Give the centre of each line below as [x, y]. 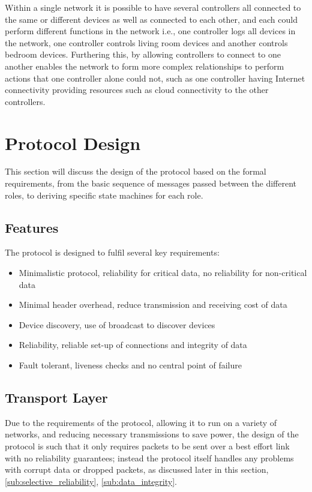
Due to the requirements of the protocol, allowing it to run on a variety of [141, 422]
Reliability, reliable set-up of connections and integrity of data [133, 345]
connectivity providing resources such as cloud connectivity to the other [137, 90]
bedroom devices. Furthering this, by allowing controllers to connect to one [143, 54]
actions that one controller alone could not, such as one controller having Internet [155, 78]
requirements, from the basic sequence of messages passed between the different [151, 183]
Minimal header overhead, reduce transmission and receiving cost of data [153, 304]
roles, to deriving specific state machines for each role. [104, 195]
